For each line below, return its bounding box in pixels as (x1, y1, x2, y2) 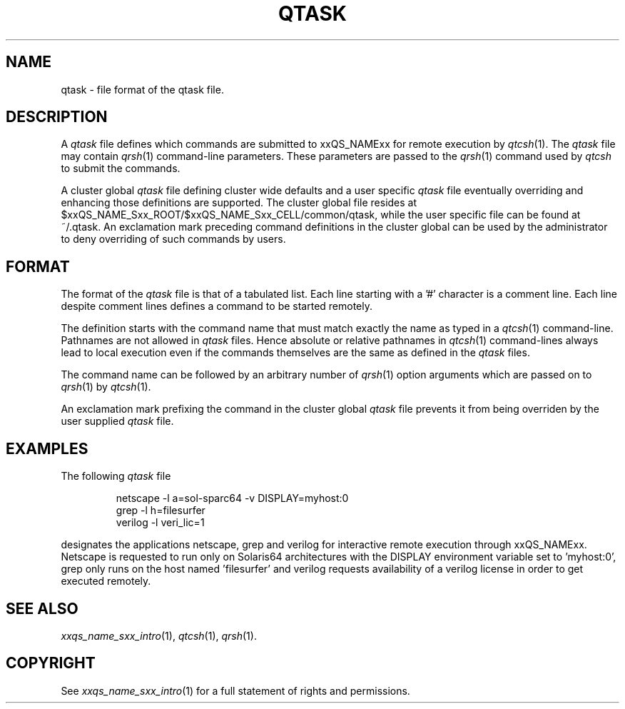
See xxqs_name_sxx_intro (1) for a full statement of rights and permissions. (61, 684, 410, 697)
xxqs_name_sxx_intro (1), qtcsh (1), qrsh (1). (61, 629, 257, 642)
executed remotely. (61, 575, 151, 588)
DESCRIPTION (6, 108, 108, 126)
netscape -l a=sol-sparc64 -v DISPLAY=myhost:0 (116, 492, 349, 505)
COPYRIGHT (6, 654, 96, 673)
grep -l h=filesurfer (116, 504, 205, 517)
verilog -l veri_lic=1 (116, 516, 205, 529)
